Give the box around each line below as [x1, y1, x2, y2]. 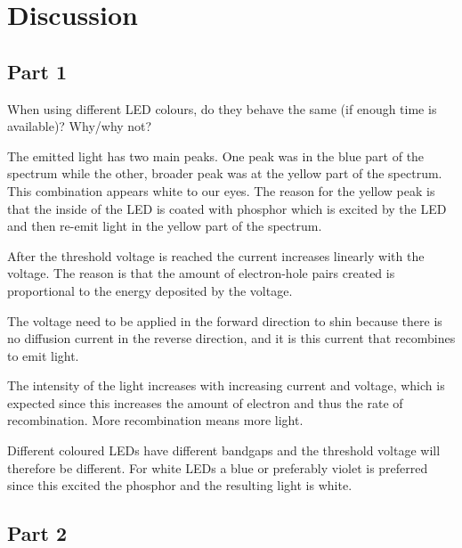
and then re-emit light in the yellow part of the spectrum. [7, 217, 322, 235]
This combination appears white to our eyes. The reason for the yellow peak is [7, 181, 435, 200]
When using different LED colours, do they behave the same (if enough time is [7, 99, 437, 118]
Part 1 [7, 57, 68, 85]
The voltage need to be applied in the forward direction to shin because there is [7, 311, 442, 330]
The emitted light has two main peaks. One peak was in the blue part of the [7, 146, 425, 165]
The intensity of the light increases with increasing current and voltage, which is [7, 376, 445, 395]
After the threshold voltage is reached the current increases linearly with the [7, 246, 425, 265]
